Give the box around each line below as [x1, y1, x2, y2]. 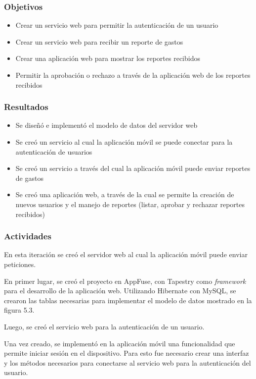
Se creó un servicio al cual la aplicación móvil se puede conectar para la [15, 137, 233, 147]
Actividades [4, 230, 51, 242]
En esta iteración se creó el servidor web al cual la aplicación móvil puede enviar [4, 249, 248, 260]
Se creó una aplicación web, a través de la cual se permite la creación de [15, 189, 234, 200]
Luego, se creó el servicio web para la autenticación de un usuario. [4, 321, 205, 331]
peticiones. [4, 259, 36, 269]
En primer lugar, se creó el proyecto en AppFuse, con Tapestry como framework [4, 275, 246, 286]
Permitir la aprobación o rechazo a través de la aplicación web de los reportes [15, 70, 251, 80]
